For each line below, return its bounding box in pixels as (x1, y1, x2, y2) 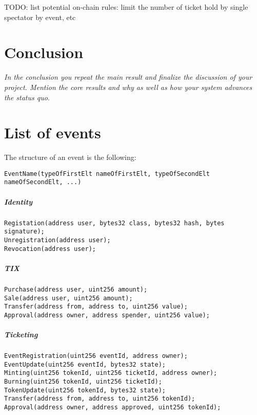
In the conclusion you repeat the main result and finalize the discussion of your (4, 71, 252, 82)
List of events (4, 122, 101, 143)
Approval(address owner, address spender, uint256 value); (4, 311, 210, 319)
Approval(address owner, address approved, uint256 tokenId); (4, 404, 221, 411)
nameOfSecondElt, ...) (4, 178, 82, 186)
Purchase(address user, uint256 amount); (4, 285, 148, 293)
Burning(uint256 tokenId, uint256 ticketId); (4, 378, 162, 386)
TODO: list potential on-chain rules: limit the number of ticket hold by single (4, 2, 248, 12)
